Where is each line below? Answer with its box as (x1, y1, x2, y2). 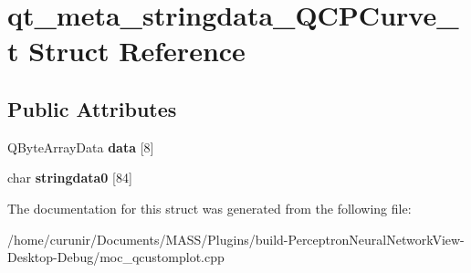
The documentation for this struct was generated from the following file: (7, 198, 412, 217)
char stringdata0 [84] (7, 168, 132, 187)
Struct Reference (28, 32, 246, 69)
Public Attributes (7, 94, 177, 122)
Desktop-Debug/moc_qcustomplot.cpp (7, 247, 225, 267)
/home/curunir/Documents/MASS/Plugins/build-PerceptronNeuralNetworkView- (7, 229, 465, 248)
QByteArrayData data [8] (7, 137, 154, 156)
